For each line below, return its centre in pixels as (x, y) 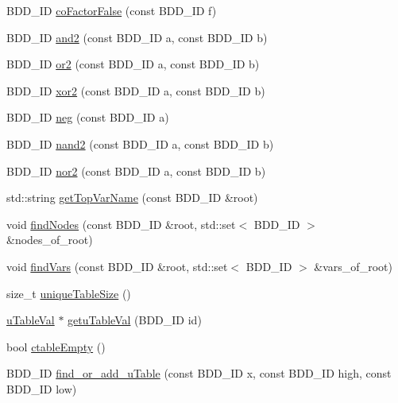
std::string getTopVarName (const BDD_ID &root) (132, 198)
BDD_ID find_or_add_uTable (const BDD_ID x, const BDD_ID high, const (199, 373)
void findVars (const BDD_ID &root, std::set (117, 266)
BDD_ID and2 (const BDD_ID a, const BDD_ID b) (137, 37)
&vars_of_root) (353, 266)
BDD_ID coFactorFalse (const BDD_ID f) (112, 10)
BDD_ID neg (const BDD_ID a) (88, 117)
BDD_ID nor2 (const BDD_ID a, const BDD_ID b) (136, 170)
